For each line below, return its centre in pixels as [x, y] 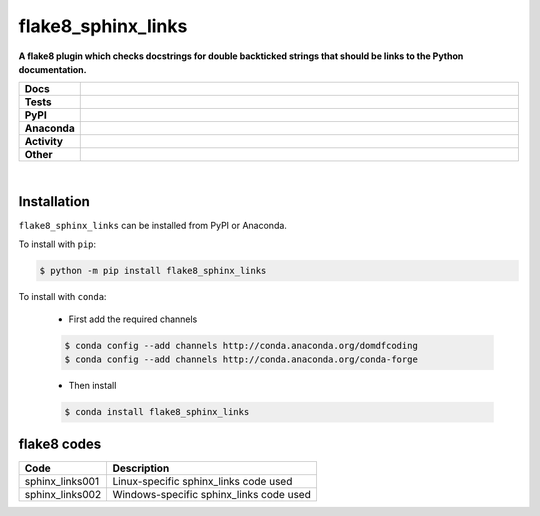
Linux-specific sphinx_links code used [202, 481]
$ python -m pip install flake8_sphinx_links [153, 270]
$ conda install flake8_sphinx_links [157, 412]
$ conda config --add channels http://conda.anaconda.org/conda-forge [241, 359]
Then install [92, 386]
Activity [44, 142]
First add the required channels [133, 319]
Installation [54, 201]
